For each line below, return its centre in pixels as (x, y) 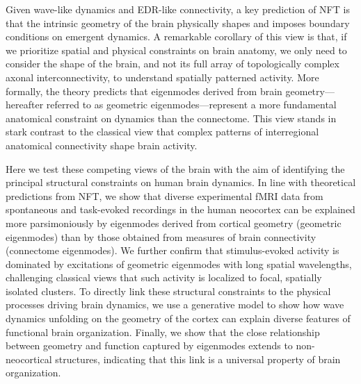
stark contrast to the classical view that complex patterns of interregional (162, 132)
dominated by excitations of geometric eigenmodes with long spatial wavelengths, (179, 264)
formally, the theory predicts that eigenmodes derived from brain (144, 91)
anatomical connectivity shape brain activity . (102, 145)
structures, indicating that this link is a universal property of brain (198, 359)
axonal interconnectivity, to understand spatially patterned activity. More (162, 77)
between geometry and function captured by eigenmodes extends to (149, 345)
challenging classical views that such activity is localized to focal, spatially (164, 277)
